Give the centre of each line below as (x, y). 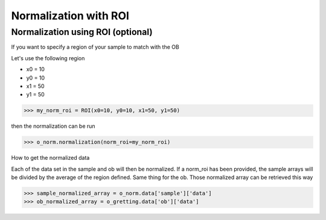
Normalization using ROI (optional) (82, 32)
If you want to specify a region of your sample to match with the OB (95, 47)
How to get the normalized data (50, 158)
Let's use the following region (48, 58)
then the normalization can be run (53, 126)
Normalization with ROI (70, 16)
